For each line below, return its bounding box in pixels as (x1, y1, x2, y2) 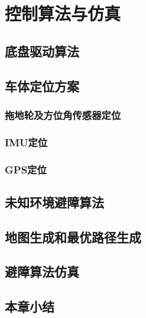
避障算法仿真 (5, 262, 79, 281)
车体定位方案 (5, 76, 79, 95)
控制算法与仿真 (5, 1, 121, 25)
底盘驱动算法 (5, 41, 79, 60)
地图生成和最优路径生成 (5, 227, 141, 246)
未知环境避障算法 (5, 192, 104, 211)
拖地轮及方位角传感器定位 (5, 107, 121, 122)
